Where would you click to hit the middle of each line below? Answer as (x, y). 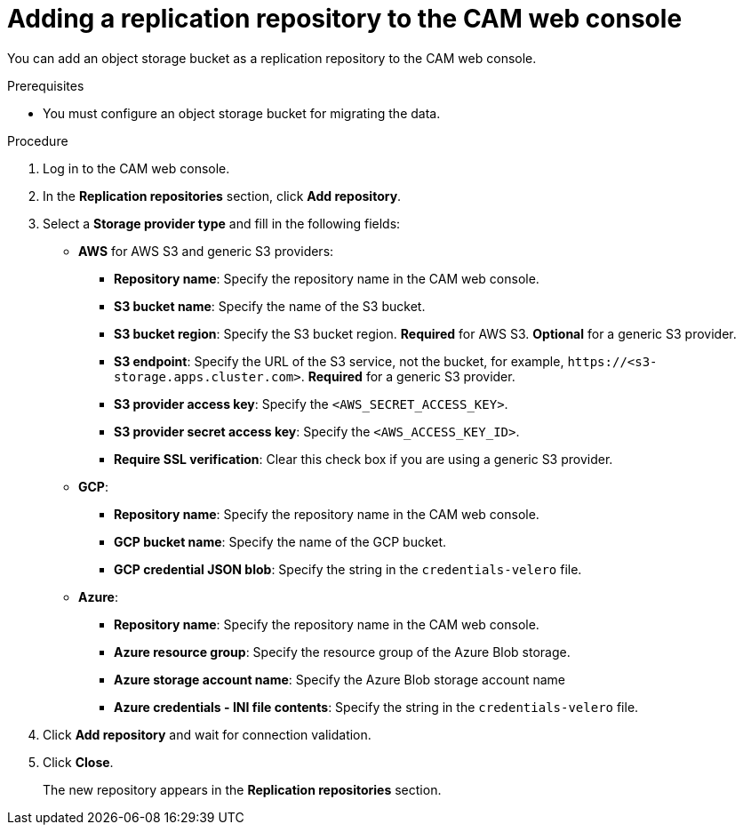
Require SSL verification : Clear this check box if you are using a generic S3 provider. (364, 459)
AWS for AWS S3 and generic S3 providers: (206, 251)
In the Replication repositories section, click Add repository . (222, 196)
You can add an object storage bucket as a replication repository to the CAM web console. (272, 58)
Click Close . (78, 762)
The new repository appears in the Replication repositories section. (242, 789)
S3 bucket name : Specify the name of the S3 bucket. (270, 306)
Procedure (38, 140)
